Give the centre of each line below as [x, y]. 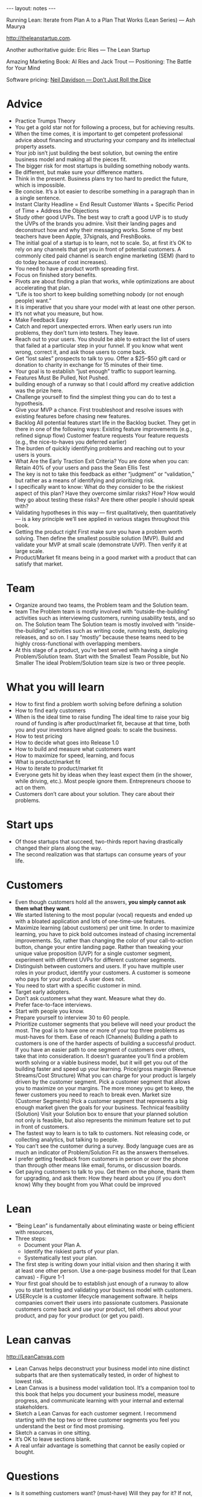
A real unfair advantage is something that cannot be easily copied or [100, 1445]
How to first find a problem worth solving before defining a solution [98, 704]
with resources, [34, 1232]
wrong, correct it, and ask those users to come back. [80, 352]
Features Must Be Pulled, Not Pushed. [62, 377]
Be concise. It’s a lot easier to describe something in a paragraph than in [105, 191]
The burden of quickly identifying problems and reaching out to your [100, 448]
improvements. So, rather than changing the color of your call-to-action [104, 940]
